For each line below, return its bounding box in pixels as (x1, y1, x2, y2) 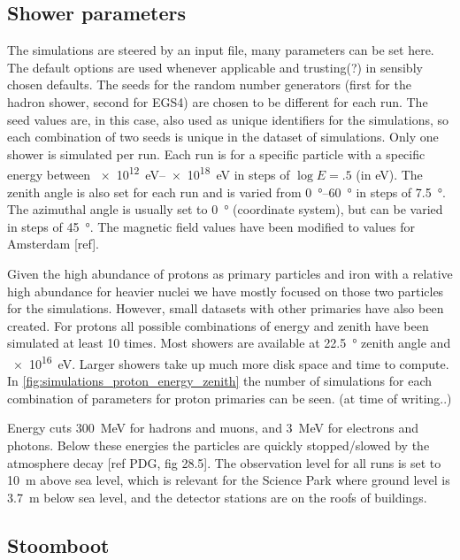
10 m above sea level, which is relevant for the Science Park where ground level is (7, 471, 450, 489)
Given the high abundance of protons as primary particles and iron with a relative (7, 264, 453, 282)
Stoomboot (7, 531, 110, 558)
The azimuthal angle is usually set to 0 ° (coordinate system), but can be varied (7, 200, 443, 219)
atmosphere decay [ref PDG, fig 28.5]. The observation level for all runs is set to (7, 453, 441, 472)
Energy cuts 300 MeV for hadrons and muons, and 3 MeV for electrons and (7, 418, 419, 437)
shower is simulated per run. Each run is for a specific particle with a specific (7, 144, 425, 163)
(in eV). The (356, 165, 423, 184)
